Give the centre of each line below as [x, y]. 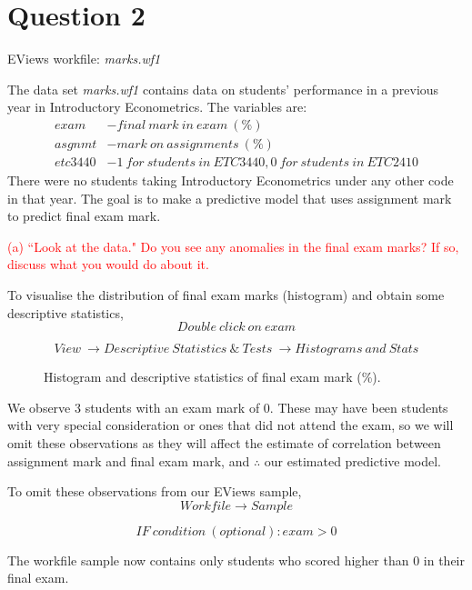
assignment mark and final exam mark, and [129, 460]
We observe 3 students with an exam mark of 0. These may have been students [228, 407]
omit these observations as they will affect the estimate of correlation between [224, 442]
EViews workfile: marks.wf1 [84, 59]
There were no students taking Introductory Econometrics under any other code [231, 180]
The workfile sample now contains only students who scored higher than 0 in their [236, 560]
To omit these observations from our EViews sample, [155, 491]
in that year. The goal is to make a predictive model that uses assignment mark [230, 198]
